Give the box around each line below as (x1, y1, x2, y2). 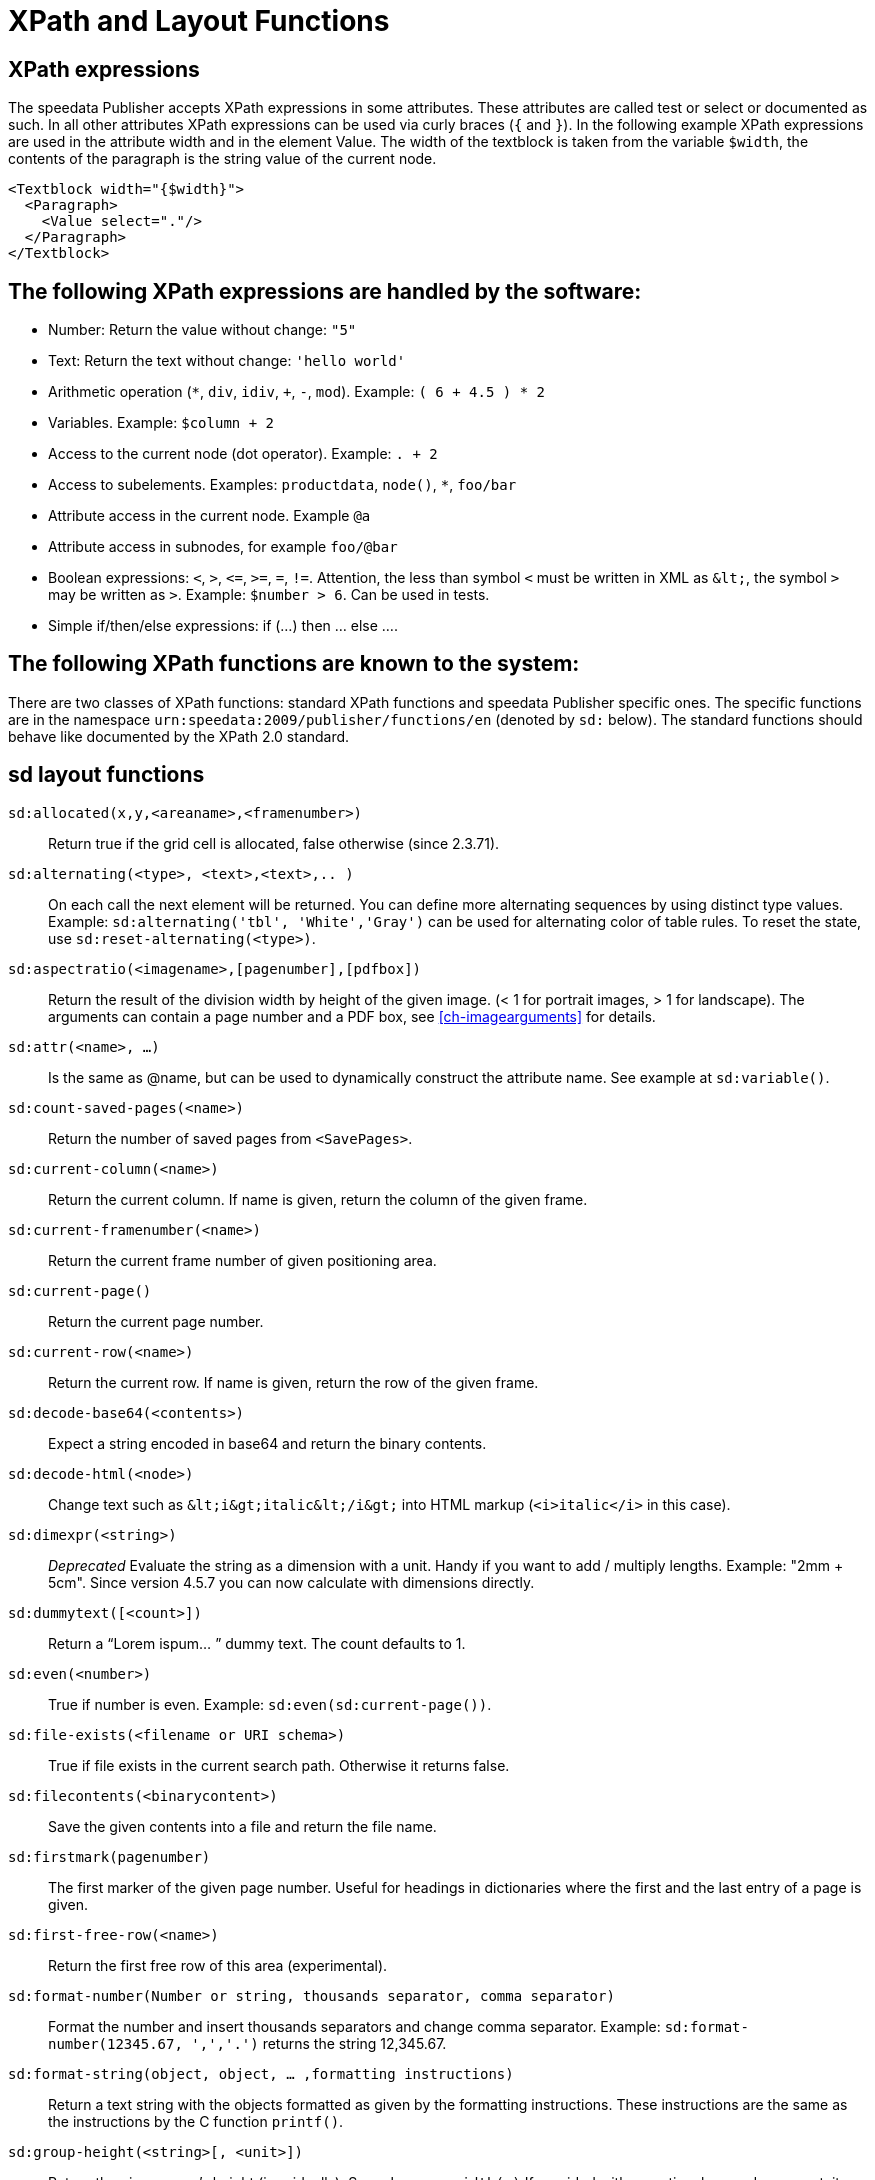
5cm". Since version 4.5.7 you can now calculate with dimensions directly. (48, 1573, 535, 1591)
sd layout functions (8, 762, 205, 788)
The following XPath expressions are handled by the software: (8, 278, 642, 304)
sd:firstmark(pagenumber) (8, 1848, 211, 1865)
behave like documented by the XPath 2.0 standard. (8, 727, 350, 745)
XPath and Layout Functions (8, 4, 390, 38)
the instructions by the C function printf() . (48, 2112, 344, 2130)
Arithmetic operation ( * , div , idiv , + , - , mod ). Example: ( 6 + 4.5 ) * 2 (48, 383, 545, 401)
